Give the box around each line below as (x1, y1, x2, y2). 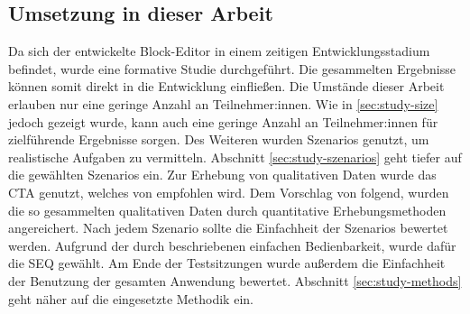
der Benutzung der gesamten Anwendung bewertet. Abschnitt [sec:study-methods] (8, 271, 462, 290)
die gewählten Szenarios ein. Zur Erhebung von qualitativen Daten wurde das (8, 165, 437, 184)
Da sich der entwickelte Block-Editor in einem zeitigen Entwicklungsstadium (8, 42, 430, 60)
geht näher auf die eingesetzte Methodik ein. (8, 289, 253, 308)
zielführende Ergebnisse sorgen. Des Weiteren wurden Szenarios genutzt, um (8, 130, 429, 149)
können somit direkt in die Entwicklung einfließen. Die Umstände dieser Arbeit (8, 77, 445, 96)
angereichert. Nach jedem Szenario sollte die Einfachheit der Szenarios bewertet (8, 218, 448, 237)
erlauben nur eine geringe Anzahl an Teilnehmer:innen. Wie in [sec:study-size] (8, 94, 438, 113)
